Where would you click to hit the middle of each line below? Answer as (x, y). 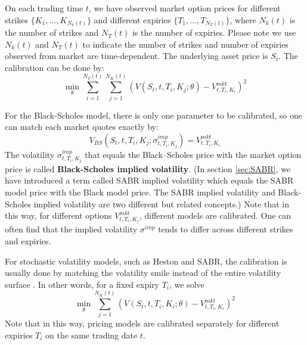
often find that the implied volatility (71, 229)
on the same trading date (92, 335)
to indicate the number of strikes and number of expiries (185, 44)
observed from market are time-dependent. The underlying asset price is (137, 56)
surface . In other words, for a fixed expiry (82, 284)
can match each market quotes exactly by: (82, 127)
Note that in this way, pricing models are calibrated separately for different (142, 323)
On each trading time (44, 8)
